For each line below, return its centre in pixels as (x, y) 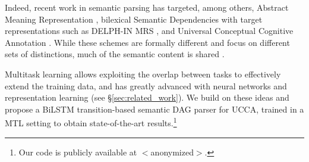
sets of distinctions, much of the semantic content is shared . (115, 54)
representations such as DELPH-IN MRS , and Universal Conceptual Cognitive (149, 31)
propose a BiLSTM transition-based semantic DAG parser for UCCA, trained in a (154, 109)
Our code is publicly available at (78, 152)
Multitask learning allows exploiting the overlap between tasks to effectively (143, 74)
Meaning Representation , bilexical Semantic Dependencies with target (134, 19)
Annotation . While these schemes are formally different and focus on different (147, 42)
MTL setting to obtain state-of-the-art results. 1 (91, 122)
